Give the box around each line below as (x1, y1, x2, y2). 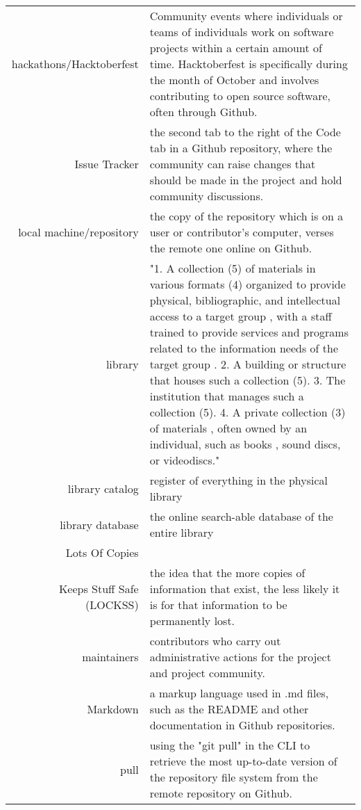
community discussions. (149, 188, 264, 204)
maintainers (82, 649, 139, 665)
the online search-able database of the (149, 508, 333, 524)
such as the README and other (149, 701, 309, 717)
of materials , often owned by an (149, 420, 308, 436)
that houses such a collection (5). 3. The (149, 372, 346, 388)
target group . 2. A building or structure (149, 356, 346, 372)
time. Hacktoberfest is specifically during (149, 56, 348, 72)
